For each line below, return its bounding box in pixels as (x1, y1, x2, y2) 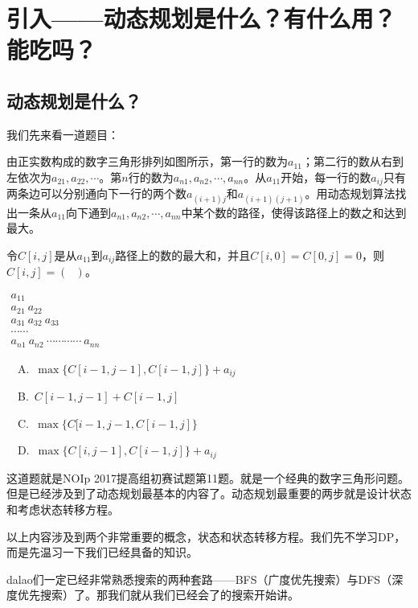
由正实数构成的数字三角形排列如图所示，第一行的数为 (6, 153, 288, 170)
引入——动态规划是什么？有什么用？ (6, 2, 396, 35)
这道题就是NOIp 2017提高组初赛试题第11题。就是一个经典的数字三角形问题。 (6, 469, 409, 486)
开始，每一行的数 (281, 168, 371, 185)
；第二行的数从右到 (301, 153, 404, 170)
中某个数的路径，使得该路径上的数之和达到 (181, 203, 407, 220)
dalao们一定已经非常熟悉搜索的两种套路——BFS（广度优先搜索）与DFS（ (6, 570, 392, 587)
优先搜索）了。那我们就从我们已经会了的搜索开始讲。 (17, 586, 299, 603)
